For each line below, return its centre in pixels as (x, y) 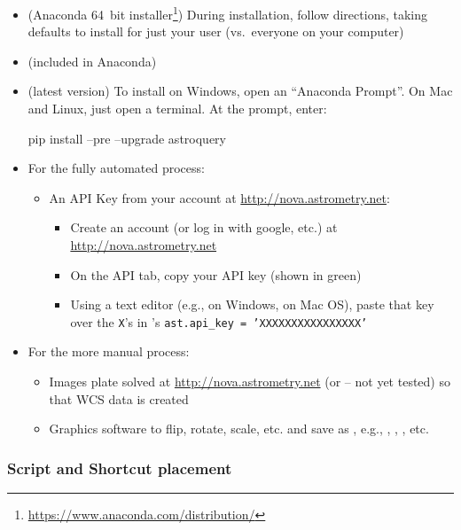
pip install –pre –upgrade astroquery (127, 138)
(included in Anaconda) (92, 61)
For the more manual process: (109, 351)
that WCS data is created (119, 398)
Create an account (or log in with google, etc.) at (204, 227)
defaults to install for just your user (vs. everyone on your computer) (216, 31)
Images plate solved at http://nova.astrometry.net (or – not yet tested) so (250, 382)
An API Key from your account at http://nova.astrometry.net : (219, 197)
